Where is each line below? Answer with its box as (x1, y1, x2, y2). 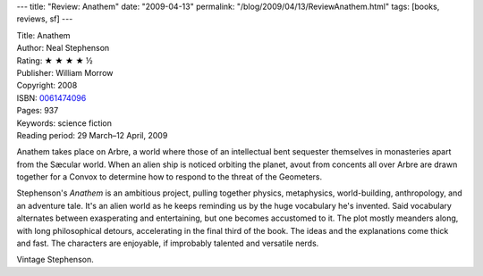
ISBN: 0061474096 (16, 92, 87, 103)
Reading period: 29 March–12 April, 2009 (16, 130, 168, 140)
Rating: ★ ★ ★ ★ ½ (16, 54, 93, 66)
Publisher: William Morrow (16, 67, 114, 78)
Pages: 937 (16, 105, 59, 116)
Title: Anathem (16, 29, 71, 40)
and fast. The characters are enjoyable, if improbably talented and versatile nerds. (16, 238, 319, 249)
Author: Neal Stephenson (16, 43, 110, 54)
